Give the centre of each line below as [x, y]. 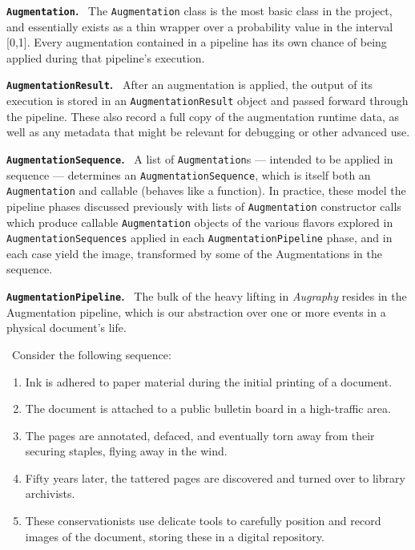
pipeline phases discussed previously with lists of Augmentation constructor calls [204, 206]
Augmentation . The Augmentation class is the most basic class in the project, [199, 10]
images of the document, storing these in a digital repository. [175, 536]
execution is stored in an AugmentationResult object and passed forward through [207, 101]
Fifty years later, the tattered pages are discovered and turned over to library [215, 477]
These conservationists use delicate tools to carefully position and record [203, 521]
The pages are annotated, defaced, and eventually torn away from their [200, 435]
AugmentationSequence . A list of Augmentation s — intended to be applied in [200, 158]
